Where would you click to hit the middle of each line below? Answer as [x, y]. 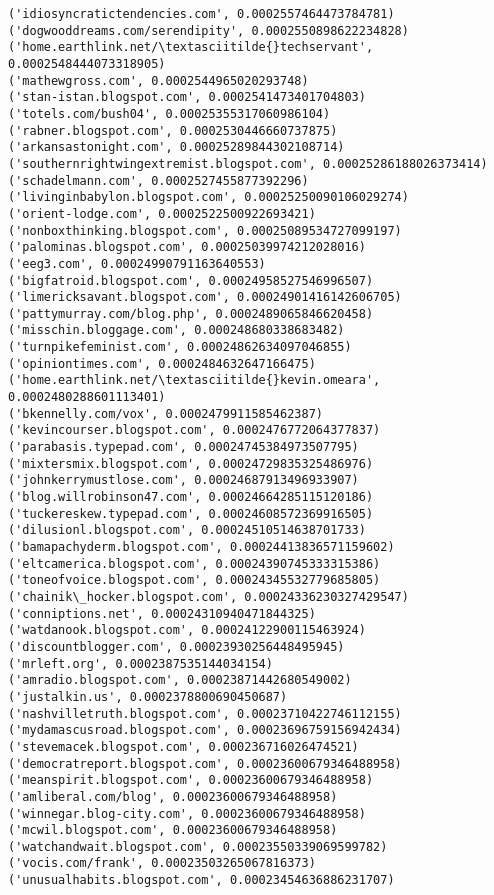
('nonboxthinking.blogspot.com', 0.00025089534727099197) [205, 230]
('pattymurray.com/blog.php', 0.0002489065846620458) [191, 313]
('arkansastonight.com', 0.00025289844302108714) [176, 147]
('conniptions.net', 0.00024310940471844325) [162, 613]
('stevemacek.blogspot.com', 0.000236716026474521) [183, 746]
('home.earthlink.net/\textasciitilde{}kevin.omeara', [194, 380]
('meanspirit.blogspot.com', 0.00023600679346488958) [191, 780]
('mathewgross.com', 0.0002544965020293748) [158, 80]
